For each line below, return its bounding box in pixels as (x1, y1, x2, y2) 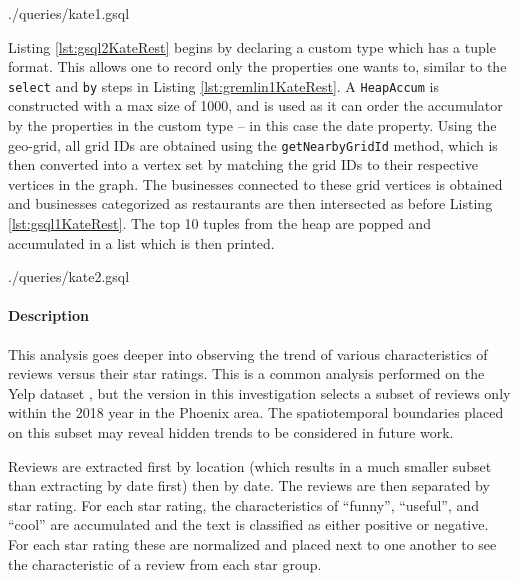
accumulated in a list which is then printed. (8, 232, 275, 253)
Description (8, 305, 90, 326)
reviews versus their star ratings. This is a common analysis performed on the (8, 363, 485, 384)
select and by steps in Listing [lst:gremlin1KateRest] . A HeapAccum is (8, 75, 440, 96)
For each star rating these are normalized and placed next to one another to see (8, 533, 497, 554)
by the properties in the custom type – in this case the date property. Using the (8, 115, 497, 136)
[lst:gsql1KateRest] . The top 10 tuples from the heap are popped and (8, 213, 431, 234)
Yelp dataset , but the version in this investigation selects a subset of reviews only (8, 382, 511, 403)
